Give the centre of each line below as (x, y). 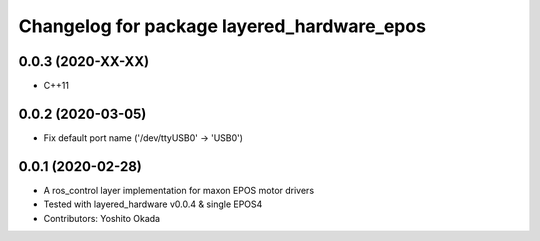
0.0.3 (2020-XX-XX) (84, 61)
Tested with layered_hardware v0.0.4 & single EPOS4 (153, 204)
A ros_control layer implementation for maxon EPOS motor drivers (179, 190)
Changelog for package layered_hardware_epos (222, 26)
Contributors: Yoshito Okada (101, 218)
